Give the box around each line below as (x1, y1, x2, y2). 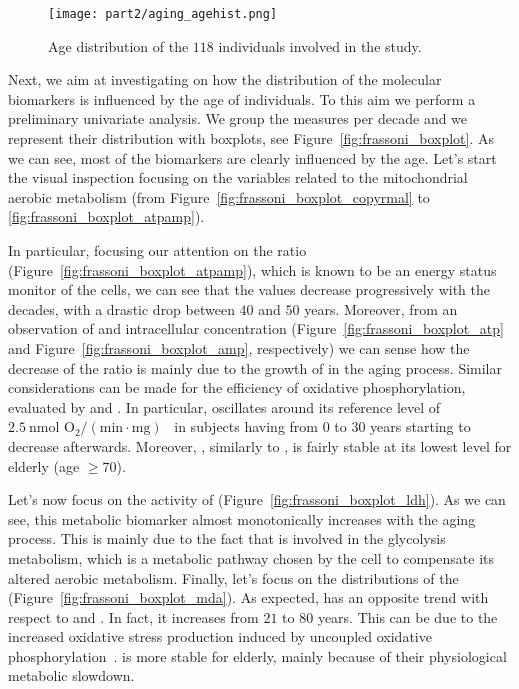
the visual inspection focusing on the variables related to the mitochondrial (8, 167, 468, 188)
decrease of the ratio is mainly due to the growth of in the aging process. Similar (8, 357, 502, 378)
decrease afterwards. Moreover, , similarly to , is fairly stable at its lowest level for (8, 435, 512, 456)
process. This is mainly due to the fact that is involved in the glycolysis (8, 528, 446, 549)
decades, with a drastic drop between (8, 298, 235, 319)
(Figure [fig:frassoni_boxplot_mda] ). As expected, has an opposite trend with (8, 587, 489, 608)
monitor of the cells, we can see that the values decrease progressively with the (8, 279, 490, 300)
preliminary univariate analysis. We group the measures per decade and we (8, 108, 468, 129)
